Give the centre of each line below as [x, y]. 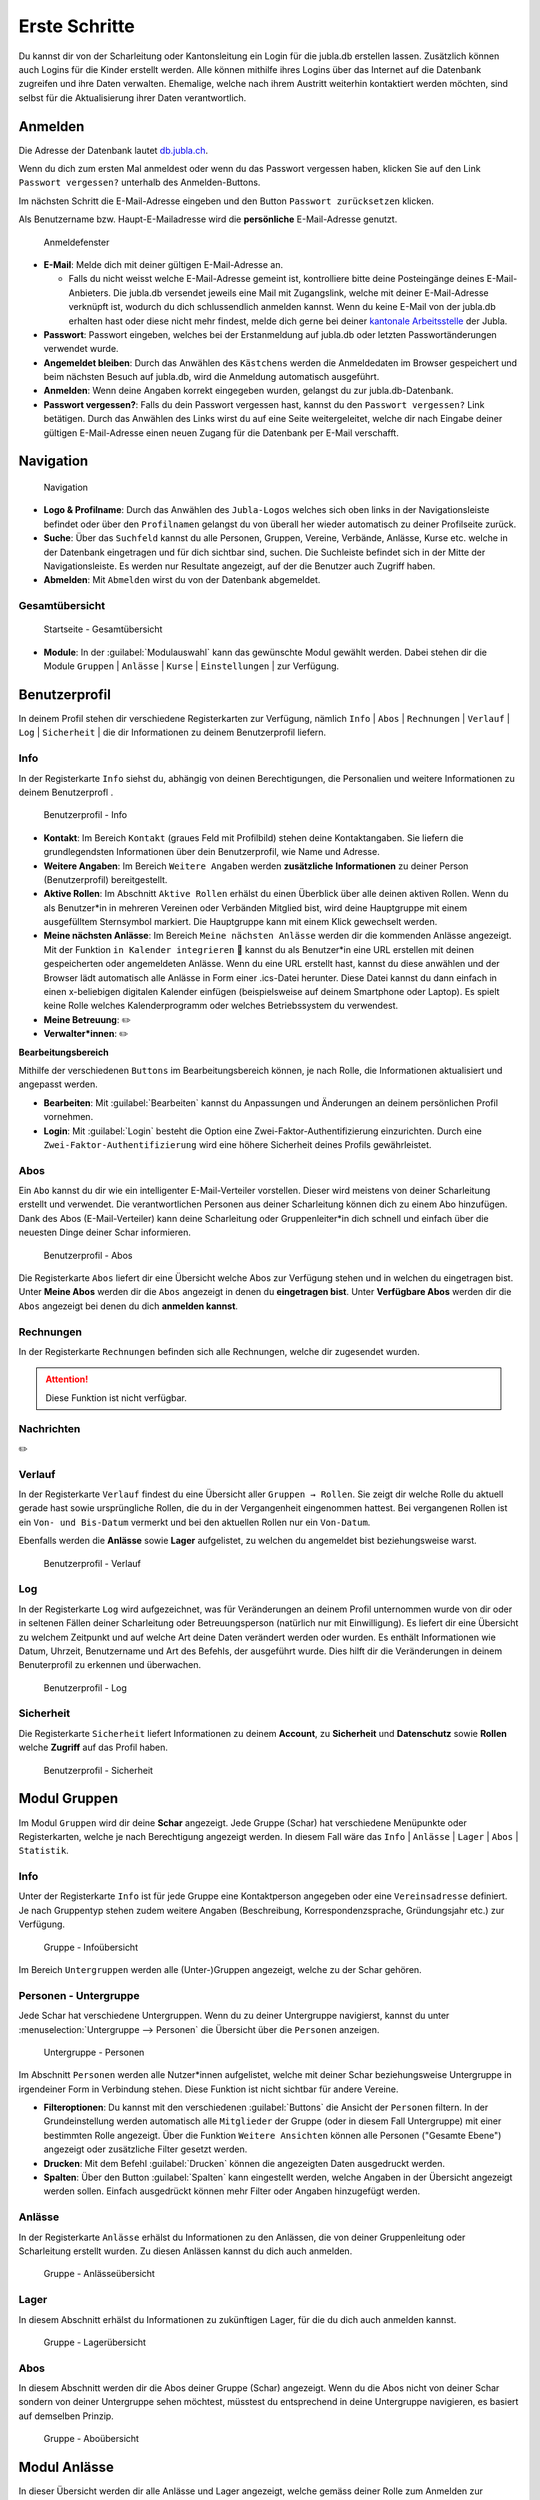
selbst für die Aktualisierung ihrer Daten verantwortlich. [132, 97]
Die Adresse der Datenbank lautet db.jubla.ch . [113, 150]
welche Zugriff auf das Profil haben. [93, 1747]
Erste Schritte [76, 26]
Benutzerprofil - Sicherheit [98, 1770]
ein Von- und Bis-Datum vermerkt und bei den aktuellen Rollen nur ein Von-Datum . [194, 1522]
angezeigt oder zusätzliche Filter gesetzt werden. [145, 2149]
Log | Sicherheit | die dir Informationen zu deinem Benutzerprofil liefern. [172, 732]
